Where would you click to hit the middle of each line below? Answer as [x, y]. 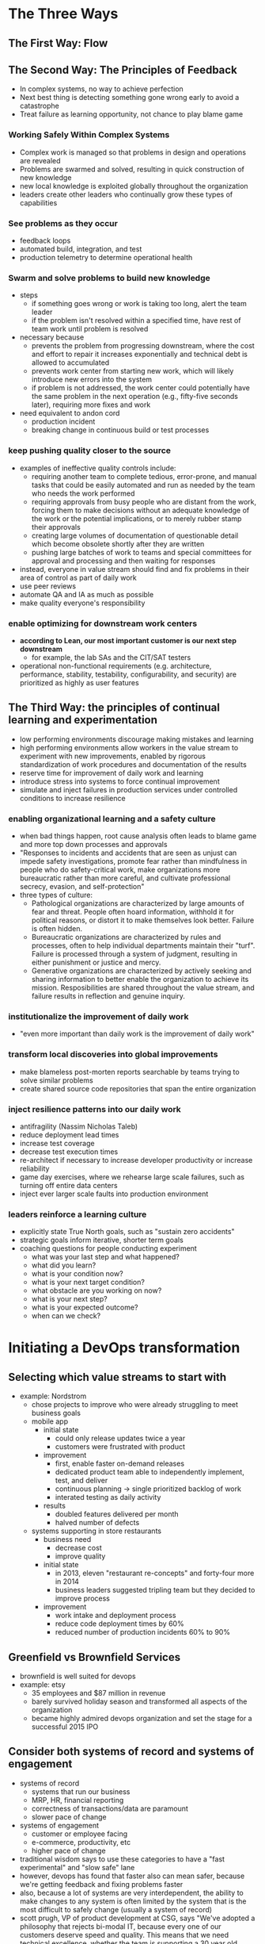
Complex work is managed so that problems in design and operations [133, 152]
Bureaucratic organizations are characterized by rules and [126, 937]
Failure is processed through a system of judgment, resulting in [134, 953]
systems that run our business [81, 1791]
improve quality [80, 1556]
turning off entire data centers [68, 1185]
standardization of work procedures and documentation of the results [133, 764]
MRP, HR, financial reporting [78, 1800]
